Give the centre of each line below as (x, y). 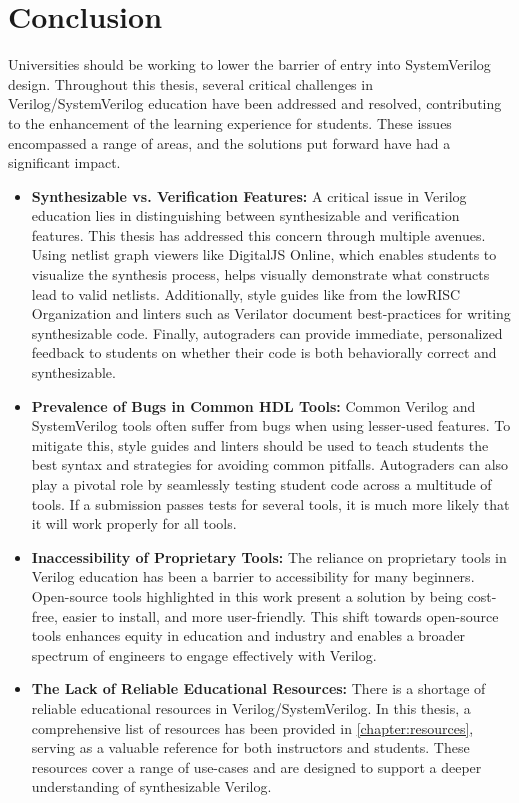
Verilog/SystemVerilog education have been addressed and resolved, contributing (255, 103)
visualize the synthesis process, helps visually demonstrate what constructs (260, 274)
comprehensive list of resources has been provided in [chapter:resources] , (252, 727)
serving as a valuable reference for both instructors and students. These (250, 747)
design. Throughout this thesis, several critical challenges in (190, 83)
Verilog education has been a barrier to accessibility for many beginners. (253, 576)
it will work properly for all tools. (134, 523)
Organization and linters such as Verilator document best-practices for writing (271, 313)
